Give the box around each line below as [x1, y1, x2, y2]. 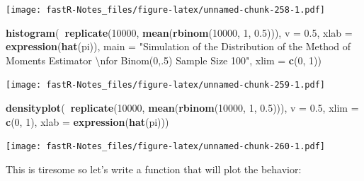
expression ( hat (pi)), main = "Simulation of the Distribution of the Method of [6, 39, 351, 54]
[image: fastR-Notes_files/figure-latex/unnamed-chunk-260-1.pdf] [6, 141, 326, 152]
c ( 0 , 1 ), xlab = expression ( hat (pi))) [6, 114, 169, 129]
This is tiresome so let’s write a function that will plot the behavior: [6, 161, 302, 176]
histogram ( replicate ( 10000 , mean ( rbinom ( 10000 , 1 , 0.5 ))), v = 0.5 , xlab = [6, 25, 353, 40]
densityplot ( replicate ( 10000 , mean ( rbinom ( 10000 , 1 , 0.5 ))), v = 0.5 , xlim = [6, 100, 359, 115]
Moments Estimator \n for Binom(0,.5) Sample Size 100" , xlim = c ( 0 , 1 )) [6, 52, 322, 67]
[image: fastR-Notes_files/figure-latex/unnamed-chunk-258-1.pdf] [6, 5, 326, 15]
